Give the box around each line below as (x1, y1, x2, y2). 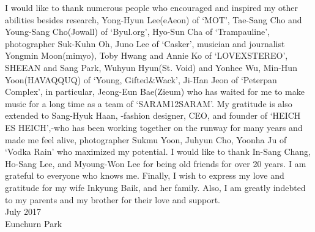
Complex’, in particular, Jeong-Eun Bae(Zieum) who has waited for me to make (5, 85, 305, 98)
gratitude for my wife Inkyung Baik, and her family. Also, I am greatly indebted (5, 181, 306, 193)
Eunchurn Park (5, 217, 62, 230)
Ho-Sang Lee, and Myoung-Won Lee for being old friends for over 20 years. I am (5, 157, 306, 170)
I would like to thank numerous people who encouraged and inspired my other (5, 1, 298, 13)
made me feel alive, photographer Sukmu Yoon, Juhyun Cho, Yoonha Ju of (5, 133, 287, 146)
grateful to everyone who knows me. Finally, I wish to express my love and (5, 169, 284, 182)
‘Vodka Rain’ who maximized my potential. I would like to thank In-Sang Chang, (5, 145, 311, 158)
